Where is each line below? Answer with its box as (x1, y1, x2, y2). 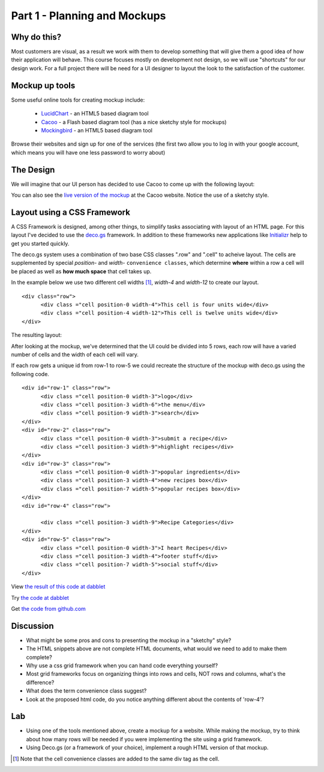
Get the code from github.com (11, 605, 86, 612)
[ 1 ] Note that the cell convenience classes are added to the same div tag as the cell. (13, 755, 220, 762)
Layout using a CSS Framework (11, 207, 130, 217)
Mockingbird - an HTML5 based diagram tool (41, 126, 153, 134)
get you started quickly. (11, 239, 70, 247)
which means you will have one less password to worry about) (11, 149, 166, 156)
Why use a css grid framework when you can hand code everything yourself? (26, 662, 218, 669)
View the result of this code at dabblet (11, 583, 106, 590)
